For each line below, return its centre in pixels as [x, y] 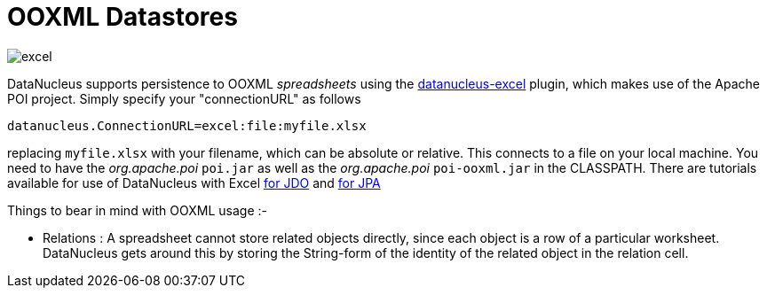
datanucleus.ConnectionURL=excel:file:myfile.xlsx [187, 125]
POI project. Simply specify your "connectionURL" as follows [184, 98]
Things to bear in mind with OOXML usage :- [137, 210]
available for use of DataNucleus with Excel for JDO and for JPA [194, 182]
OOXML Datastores [123, 17]
